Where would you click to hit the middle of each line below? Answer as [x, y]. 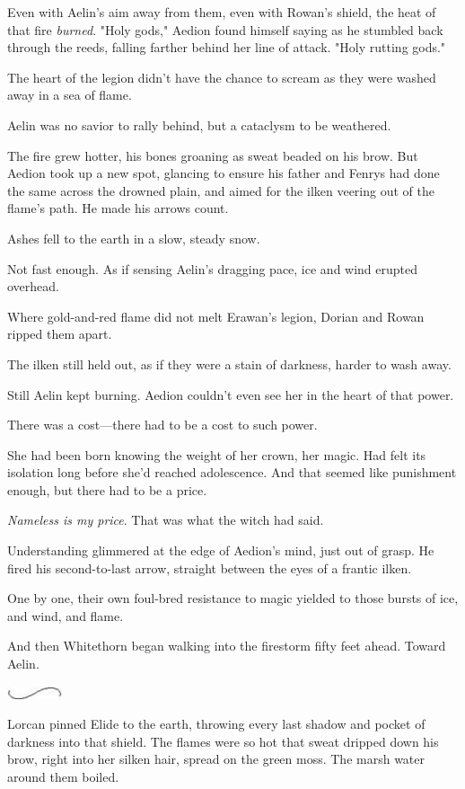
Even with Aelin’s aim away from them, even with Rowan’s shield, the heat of [222, 12]
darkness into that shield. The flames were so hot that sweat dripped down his [223, 741]
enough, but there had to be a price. [107, 489]
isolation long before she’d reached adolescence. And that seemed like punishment [232, 472]
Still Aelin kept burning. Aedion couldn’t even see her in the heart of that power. [231, 394]
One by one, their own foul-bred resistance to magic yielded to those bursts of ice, [233, 598]
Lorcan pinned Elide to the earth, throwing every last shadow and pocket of [216, 724]
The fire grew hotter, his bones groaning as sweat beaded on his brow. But [213, 155]
